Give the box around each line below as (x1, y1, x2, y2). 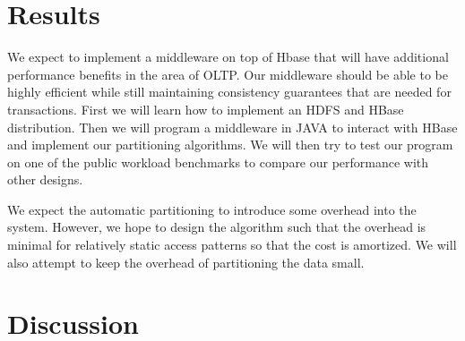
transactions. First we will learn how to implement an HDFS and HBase (7, 99, 404, 118)
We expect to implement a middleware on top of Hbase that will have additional (7, 47, 449, 66)
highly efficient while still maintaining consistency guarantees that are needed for (7, 82, 452, 101)
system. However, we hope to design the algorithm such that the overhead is (7, 217, 426, 236)
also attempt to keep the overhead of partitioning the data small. (7, 252, 365, 271)
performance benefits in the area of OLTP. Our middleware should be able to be (7, 64, 448, 83)
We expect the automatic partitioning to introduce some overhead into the (7, 200, 417, 218)
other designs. (7, 170, 83, 189)
